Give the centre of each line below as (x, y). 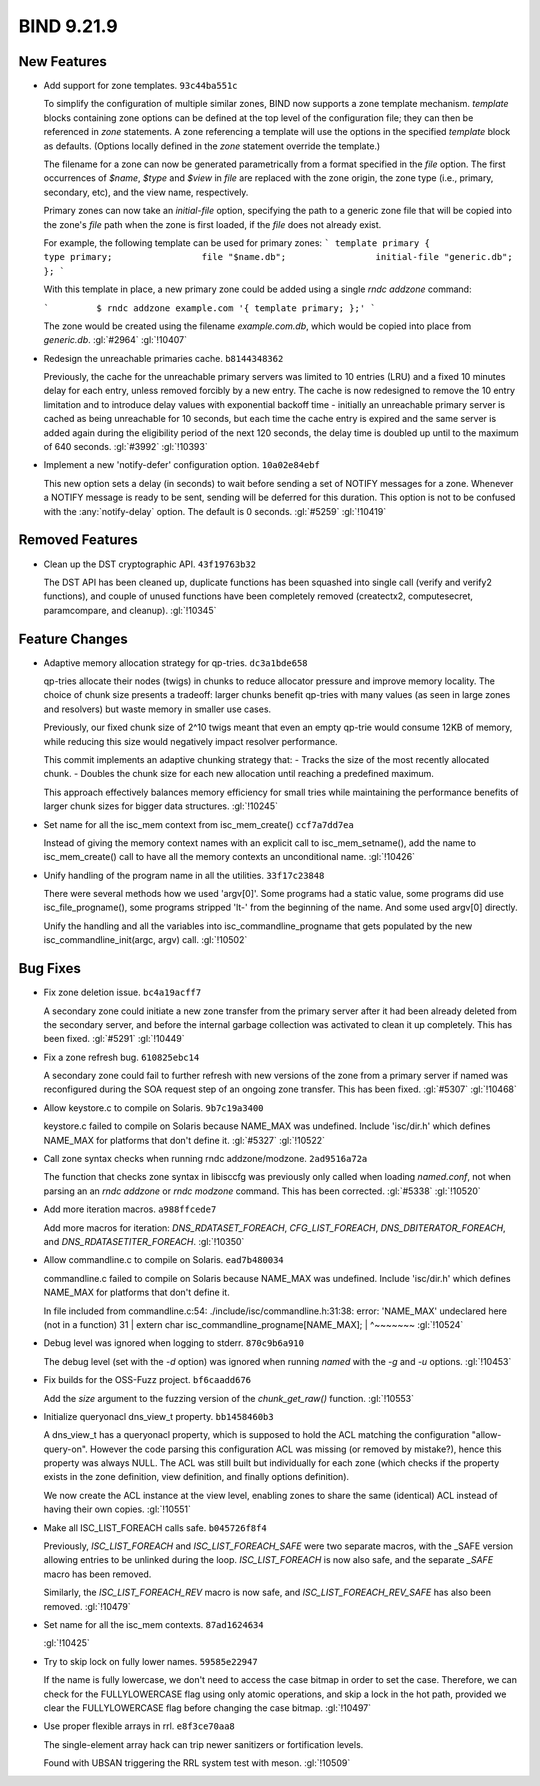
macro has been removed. (97, 1574)
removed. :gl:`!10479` (87, 1606)
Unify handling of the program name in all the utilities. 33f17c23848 (184, 875)
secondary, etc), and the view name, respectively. (146, 192)
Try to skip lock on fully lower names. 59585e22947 (151, 1661)
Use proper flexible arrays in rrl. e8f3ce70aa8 (139, 1726)
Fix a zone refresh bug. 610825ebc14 (121, 1057)
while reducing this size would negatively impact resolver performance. (191, 741)
